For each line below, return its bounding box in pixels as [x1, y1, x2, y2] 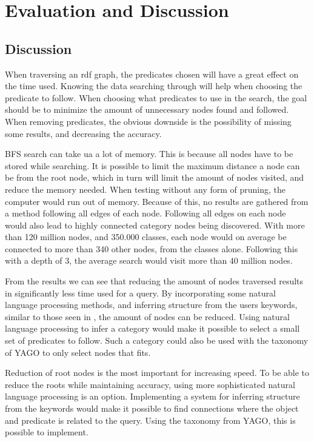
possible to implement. [5, 426, 89, 438]
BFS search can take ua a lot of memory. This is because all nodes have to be [5, 147, 293, 160]
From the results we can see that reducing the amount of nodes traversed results [5, 275, 304, 287]
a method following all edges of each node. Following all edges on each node [5, 207, 286, 219]
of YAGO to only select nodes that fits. [5, 346, 151, 358]
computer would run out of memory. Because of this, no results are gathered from [5, 195, 309, 207]
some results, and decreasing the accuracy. [5, 127, 162, 139]
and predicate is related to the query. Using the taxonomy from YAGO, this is [5, 414, 296, 426]
